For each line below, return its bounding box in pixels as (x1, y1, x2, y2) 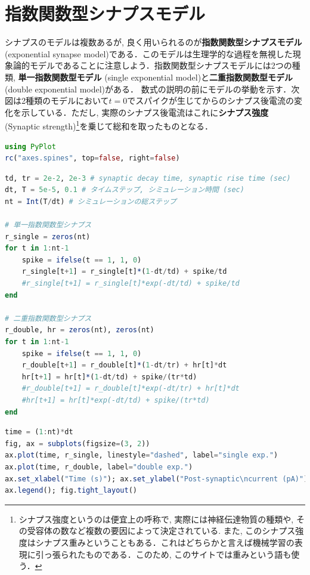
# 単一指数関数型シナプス (5, 221, 92, 230)
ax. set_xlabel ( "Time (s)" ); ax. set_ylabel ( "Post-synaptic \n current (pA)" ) (5, 474, 308, 483)
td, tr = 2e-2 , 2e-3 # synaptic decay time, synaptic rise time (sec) (5, 174, 291, 183)
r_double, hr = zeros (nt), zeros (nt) (5, 326, 154, 335)
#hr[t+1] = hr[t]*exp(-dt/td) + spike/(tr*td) (21, 396, 210, 404)
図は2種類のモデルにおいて (5, 94, 109, 107)
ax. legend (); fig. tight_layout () (5, 486, 137, 495)
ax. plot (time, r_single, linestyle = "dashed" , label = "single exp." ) (5, 451, 278, 460)
